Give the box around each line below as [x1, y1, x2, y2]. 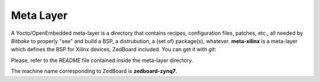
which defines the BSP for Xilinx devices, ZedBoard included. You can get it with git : [11, 46, 216, 53]
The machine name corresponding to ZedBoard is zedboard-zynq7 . [11, 68, 178, 75]
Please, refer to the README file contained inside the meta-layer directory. [11, 57, 194, 64]
